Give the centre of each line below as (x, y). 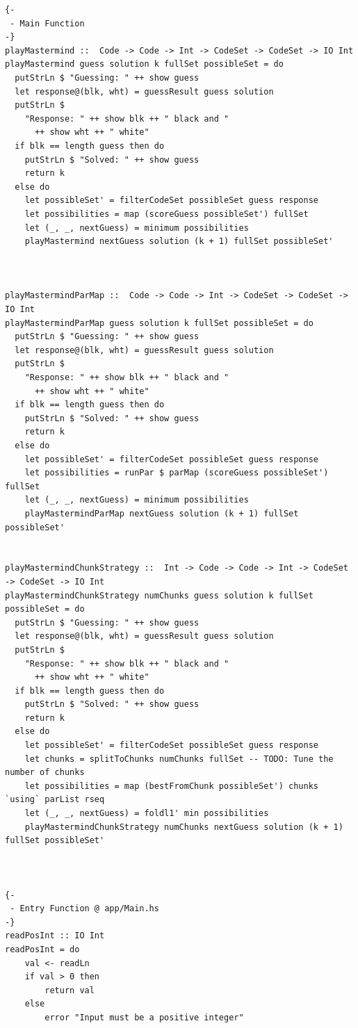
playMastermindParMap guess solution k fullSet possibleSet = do (159, 323)
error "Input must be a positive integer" (144, 1017)
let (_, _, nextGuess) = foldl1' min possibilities (147, 814)
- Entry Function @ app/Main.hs (84, 909)
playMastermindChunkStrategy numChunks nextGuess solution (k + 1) (184, 827)
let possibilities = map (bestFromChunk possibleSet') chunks (172, 786)
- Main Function (47, 23)
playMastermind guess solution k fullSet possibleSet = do (144, 64)
